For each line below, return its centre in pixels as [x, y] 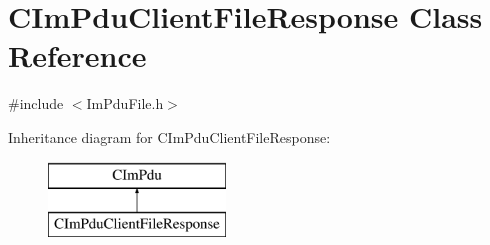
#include [36, 103]
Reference [77, 55]
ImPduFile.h [125, 103]
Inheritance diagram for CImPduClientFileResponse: [169, 136]
